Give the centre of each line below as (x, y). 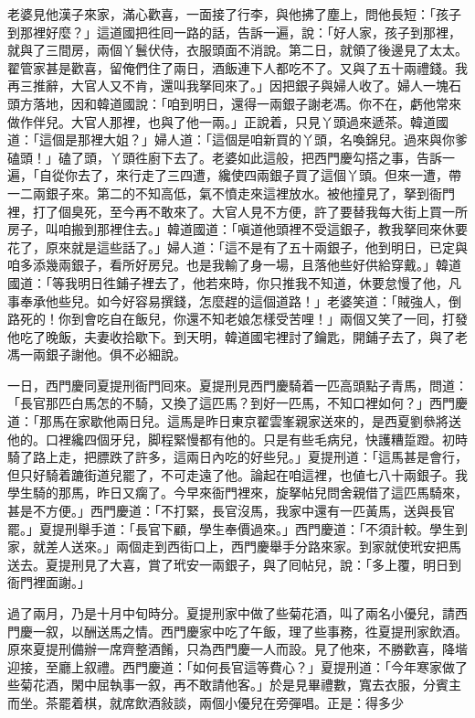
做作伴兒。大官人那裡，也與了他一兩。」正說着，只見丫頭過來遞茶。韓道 (222, 121)
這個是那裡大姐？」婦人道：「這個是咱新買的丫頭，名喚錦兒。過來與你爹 (253, 139)
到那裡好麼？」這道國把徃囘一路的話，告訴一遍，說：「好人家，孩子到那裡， (234, 32)
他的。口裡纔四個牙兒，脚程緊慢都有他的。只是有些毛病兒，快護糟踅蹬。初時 (237, 439)
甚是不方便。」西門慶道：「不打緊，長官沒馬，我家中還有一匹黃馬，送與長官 (231, 511)
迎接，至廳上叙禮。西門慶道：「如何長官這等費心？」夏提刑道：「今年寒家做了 (237, 666)
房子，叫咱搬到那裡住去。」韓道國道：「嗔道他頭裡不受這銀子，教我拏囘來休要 (237, 229)
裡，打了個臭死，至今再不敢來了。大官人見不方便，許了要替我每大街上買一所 (237, 211)
